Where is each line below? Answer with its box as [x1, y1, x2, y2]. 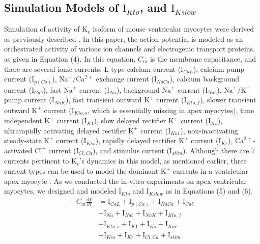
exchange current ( [96, 73, 154, 84]
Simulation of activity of [4, 23, 80, 34]
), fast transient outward [66, 94, 142, 105]
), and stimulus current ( [92, 145, 170, 155]
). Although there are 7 [183, 145, 255, 155]
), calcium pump [193, 63, 245, 74]
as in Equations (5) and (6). [165, 185, 253, 196]
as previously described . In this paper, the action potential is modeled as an [4, 33, 243, 44]
